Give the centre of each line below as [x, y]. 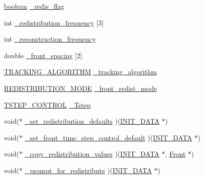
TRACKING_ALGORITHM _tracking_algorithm [81, 72]
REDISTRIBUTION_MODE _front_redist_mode [81, 88]
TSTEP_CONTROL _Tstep [47, 104]
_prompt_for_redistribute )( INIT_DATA [88, 170]
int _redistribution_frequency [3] [54, 22]
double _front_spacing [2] [43, 55]
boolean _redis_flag [34, 6]
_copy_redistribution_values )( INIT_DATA [92, 154]
